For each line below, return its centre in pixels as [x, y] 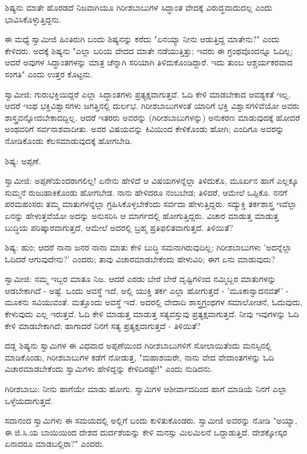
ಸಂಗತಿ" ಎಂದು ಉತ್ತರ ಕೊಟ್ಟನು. [49, 73]
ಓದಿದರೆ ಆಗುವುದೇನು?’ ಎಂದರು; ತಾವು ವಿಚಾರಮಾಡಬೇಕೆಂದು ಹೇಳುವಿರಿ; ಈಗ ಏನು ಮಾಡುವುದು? [140, 259]
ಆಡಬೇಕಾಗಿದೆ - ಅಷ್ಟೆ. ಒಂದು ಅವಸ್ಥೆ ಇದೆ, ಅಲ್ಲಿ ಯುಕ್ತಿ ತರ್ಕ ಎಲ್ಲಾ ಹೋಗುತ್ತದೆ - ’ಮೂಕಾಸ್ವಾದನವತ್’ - [147, 290]
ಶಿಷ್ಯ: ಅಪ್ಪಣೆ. [23, 160]
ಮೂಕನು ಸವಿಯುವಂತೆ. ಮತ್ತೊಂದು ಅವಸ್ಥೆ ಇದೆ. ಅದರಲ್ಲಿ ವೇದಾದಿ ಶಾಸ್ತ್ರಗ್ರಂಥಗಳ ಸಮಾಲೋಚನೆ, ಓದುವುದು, [154, 302]
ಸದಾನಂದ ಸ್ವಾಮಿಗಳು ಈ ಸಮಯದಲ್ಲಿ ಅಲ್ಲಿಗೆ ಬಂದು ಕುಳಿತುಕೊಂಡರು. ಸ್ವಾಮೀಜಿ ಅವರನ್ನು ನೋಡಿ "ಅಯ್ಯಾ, [151, 420]
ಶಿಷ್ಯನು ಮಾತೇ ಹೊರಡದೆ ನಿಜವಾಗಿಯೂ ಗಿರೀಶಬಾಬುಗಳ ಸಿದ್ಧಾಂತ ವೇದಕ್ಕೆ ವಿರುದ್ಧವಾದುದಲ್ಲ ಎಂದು [139, 7]
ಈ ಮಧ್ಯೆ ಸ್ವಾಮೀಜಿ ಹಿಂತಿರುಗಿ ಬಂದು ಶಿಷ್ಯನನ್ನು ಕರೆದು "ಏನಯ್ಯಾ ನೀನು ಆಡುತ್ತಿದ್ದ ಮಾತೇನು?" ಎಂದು [142, 39]
